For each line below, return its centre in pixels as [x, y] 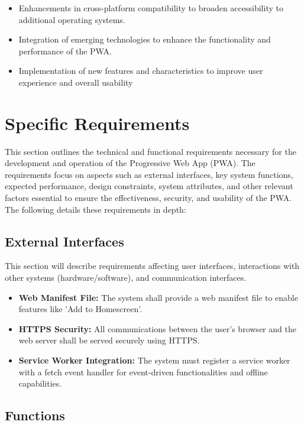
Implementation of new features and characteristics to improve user [141, 71]
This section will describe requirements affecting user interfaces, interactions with [152, 266]
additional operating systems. [72, 19]
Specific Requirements [97, 123]
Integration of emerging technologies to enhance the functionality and [145, 39]
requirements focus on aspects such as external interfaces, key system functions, [149, 174]
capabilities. [40, 383]
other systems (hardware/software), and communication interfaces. [126, 278]
